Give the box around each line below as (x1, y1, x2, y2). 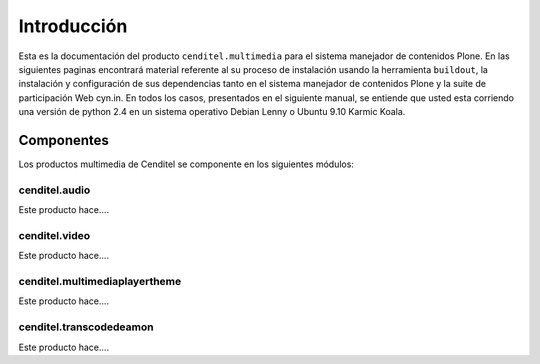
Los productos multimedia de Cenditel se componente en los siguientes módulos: (18, 158, 355, 170)
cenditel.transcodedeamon (18, 320, 154, 334)
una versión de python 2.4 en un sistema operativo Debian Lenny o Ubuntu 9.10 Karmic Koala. (18, 106, 406, 118)
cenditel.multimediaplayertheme (18, 275, 182, 289)
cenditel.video (18, 228, 91, 242)
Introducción (18, 15, 128, 37)
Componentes (18, 131, 110, 149)
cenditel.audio (18, 183, 91, 197)
